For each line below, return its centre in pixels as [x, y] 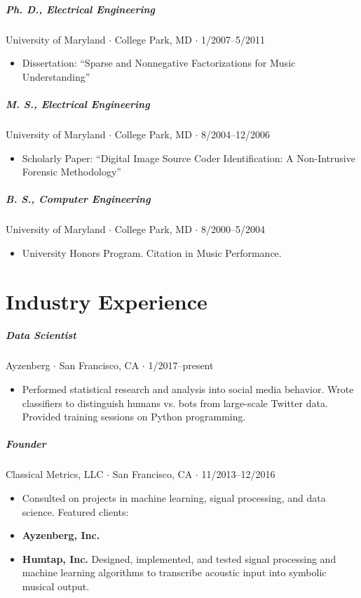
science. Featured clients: [75, 511]
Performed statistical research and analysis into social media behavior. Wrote [188, 388]
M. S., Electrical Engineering [78, 104]
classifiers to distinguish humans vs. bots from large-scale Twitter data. [175, 403]
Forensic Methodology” [71, 172]
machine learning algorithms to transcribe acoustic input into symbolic [174, 572]
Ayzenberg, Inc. [61, 535]
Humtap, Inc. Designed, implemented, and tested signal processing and [179, 558]
